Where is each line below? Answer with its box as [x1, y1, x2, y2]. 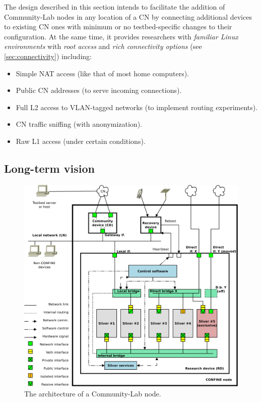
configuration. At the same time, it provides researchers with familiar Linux [4, 31, 238, 41]
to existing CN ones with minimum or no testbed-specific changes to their [4, 21, 232, 32]
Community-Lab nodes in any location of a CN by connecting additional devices [4, 11, 252, 22]
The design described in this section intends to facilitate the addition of [4, 2, 225, 12]
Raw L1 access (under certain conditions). [16, 135, 146, 146]
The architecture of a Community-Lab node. [24, 388, 161, 398]
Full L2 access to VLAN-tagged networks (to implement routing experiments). [16, 102, 258, 112]
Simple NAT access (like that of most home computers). [16, 68, 189, 78]
